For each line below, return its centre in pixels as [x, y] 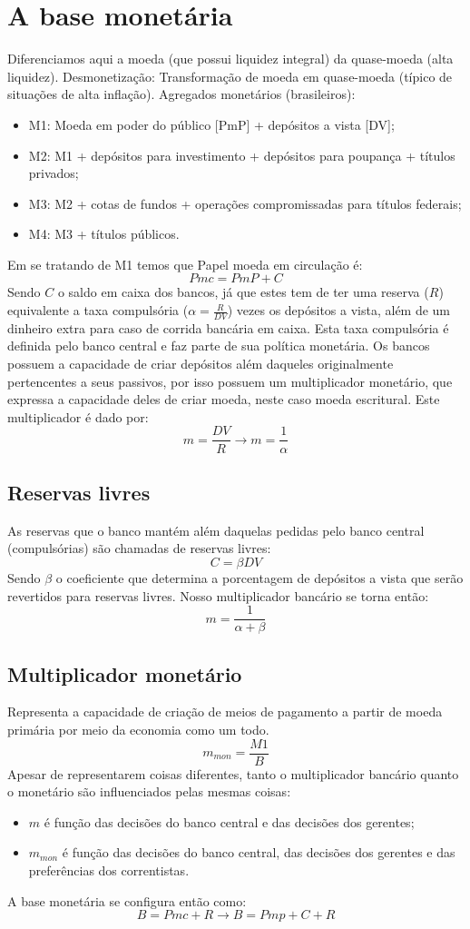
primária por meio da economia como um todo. [138, 729]
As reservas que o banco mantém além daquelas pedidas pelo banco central [216, 530]
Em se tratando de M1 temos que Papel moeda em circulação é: [185, 264]
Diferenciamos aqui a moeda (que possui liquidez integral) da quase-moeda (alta [230, 59]
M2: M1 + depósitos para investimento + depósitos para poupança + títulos [242, 155]
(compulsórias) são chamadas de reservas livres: [139, 548]
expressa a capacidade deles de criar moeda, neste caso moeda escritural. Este [224, 399]
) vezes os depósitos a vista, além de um [339, 310]
